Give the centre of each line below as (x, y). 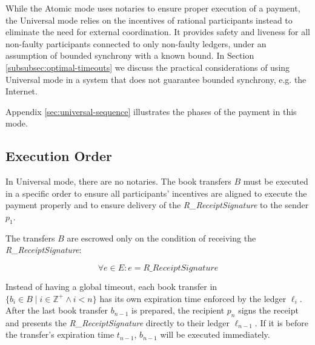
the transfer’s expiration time (60, 334)
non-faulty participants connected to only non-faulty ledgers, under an (136, 43)
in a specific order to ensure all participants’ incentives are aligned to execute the (156, 193)
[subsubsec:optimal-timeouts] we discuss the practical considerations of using (148, 67)
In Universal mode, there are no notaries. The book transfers (118, 181)
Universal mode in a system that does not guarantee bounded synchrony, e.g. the (156, 79)
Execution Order (59, 156)
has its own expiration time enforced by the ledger (193, 298)
